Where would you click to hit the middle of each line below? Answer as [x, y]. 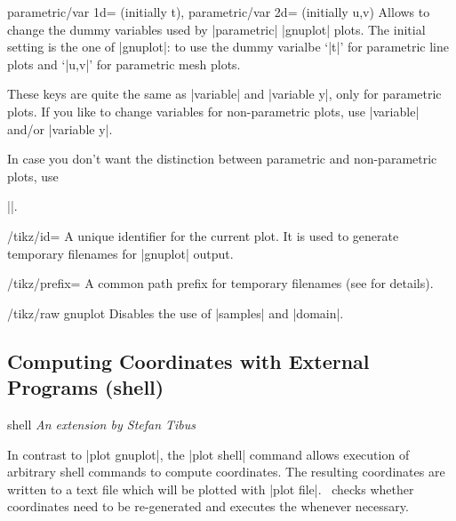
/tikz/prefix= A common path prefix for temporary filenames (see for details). [220, 283]
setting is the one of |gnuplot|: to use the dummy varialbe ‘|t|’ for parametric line [228, 47]
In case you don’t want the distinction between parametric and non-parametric [222, 159]
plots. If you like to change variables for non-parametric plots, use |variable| [213, 111]
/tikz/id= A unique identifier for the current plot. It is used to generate [203, 235]
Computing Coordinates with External [188, 361]
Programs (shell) [86, 387]
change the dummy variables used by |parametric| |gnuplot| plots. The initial [216, 29]
